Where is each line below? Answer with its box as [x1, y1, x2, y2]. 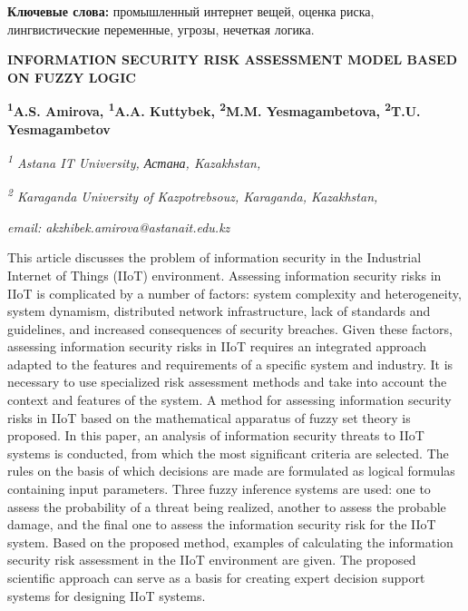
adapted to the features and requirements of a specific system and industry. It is [7, 354, 453, 373]
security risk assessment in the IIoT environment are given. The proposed [7, 550, 416, 569]
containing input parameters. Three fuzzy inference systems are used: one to [7, 479, 431, 498]
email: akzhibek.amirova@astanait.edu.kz [7, 217, 230, 236]
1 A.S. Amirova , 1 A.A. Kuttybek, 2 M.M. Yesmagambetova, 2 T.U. [7, 99, 421, 121]
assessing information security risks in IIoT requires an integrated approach [7, 337, 427, 356]
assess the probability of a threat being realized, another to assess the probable [7, 497, 446, 516]
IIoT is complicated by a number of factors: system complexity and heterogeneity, [7, 283, 462, 302]
